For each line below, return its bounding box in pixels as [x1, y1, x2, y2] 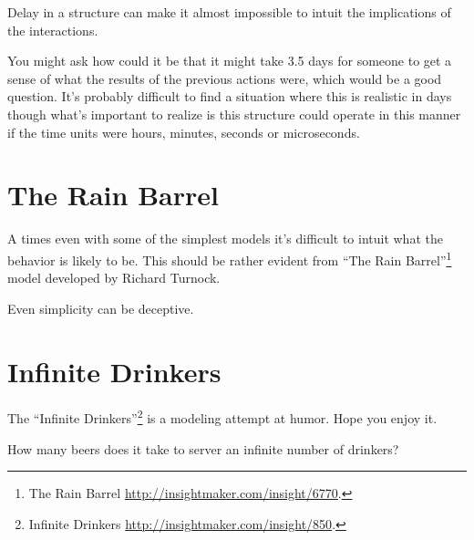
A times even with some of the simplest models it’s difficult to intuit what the [7, 229, 443, 248]
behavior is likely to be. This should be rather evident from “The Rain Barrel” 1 [7, 247, 452, 269]
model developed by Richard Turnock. [7, 268, 221, 287]
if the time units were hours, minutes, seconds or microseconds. [7, 122, 360, 141]
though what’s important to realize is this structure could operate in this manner [7, 104, 461, 123]
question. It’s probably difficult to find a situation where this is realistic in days [7, 87, 452, 106]
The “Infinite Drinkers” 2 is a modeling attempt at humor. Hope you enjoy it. [7, 406, 438, 428]
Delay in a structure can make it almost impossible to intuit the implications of [7, 3, 451, 21]
